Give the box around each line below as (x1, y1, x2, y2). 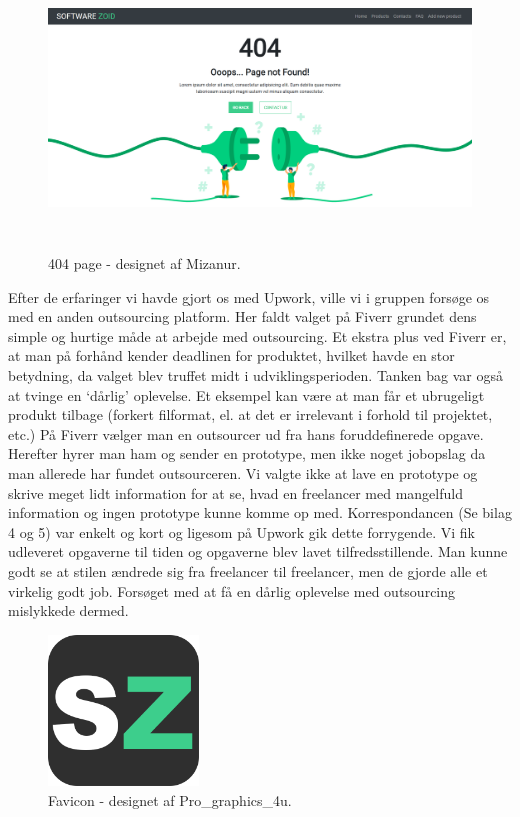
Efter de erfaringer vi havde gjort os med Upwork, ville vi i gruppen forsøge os (8, 286, 490, 307)
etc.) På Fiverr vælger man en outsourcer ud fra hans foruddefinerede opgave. (8, 423, 484, 444)
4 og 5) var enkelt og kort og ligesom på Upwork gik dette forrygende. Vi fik (8, 521, 475, 542)
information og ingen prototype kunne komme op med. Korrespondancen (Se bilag (8, 502, 512, 523)
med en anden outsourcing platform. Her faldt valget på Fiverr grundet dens (8, 306, 477, 327)
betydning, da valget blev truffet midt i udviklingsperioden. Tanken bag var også (8, 365, 503, 386)
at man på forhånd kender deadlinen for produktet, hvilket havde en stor (8, 345, 455, 366)
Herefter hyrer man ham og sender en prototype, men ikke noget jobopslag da (8, 443, 486, 464)
